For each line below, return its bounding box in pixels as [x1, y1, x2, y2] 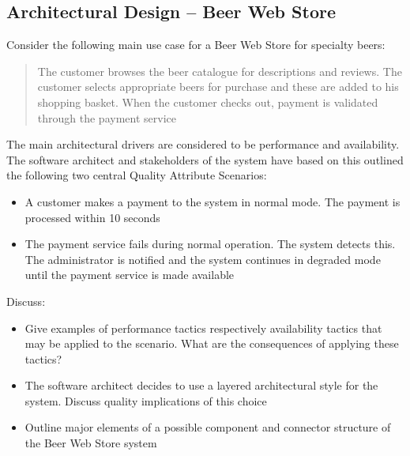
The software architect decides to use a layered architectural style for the [24, 377, 378, 394]
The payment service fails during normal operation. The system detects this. [24, 236, 396, 252]
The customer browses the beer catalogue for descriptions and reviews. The [37, 62, 402, 79]
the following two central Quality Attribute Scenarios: [6, 167, 267, 183]
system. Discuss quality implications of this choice [24, 392, 267, 409]
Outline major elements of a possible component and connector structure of [24, 419, 391, 435]
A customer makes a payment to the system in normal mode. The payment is [24, 193, 401, 209]
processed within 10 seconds [24, 209, 160, 225]
